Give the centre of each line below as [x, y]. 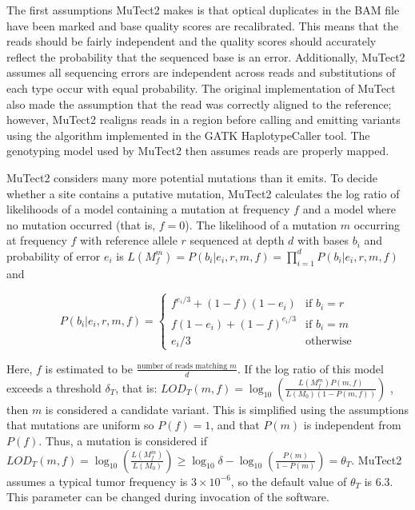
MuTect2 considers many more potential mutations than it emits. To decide [192, 177]
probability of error [54, 255]
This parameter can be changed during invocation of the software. [168, 497]
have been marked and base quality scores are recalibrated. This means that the [203, 25]
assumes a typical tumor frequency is [97, 481]
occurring [377, 224]
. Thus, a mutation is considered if [123, 440]
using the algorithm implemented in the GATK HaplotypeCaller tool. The [188, 135]
